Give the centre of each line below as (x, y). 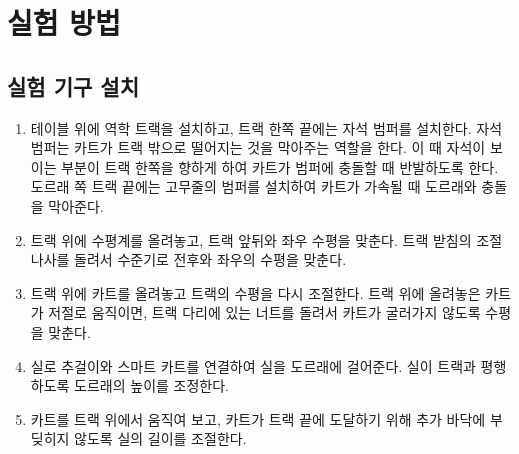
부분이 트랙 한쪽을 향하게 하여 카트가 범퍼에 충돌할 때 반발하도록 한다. (280, 166)
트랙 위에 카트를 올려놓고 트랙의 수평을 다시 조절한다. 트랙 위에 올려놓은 (255, 292)
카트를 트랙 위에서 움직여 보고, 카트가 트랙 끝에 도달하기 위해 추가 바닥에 (258, 418)
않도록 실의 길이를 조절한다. (160, 438)
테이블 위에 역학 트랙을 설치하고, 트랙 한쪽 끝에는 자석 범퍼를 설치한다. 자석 (266, 127)
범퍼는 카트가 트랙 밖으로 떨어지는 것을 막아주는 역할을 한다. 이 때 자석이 (258, 147)
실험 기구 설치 (73, 85)
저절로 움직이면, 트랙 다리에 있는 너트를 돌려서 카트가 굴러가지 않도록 (264, 312)
